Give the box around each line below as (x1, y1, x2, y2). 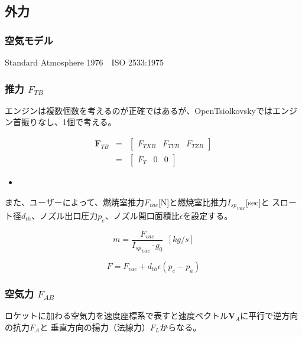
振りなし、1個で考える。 (21, 116, 116, 128)
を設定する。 (183, 209, 233, 221)
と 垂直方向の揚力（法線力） (40, 320, 150, 333)
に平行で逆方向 (240, 309, 298, 322)
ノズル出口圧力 (40, 209, 98, 221)
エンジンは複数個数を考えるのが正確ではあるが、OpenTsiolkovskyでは (5, 104, 272, 116)
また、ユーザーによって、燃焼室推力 (5, 195, 144, 208)
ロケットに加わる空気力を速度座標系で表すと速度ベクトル (5, 309, 228, 322)
